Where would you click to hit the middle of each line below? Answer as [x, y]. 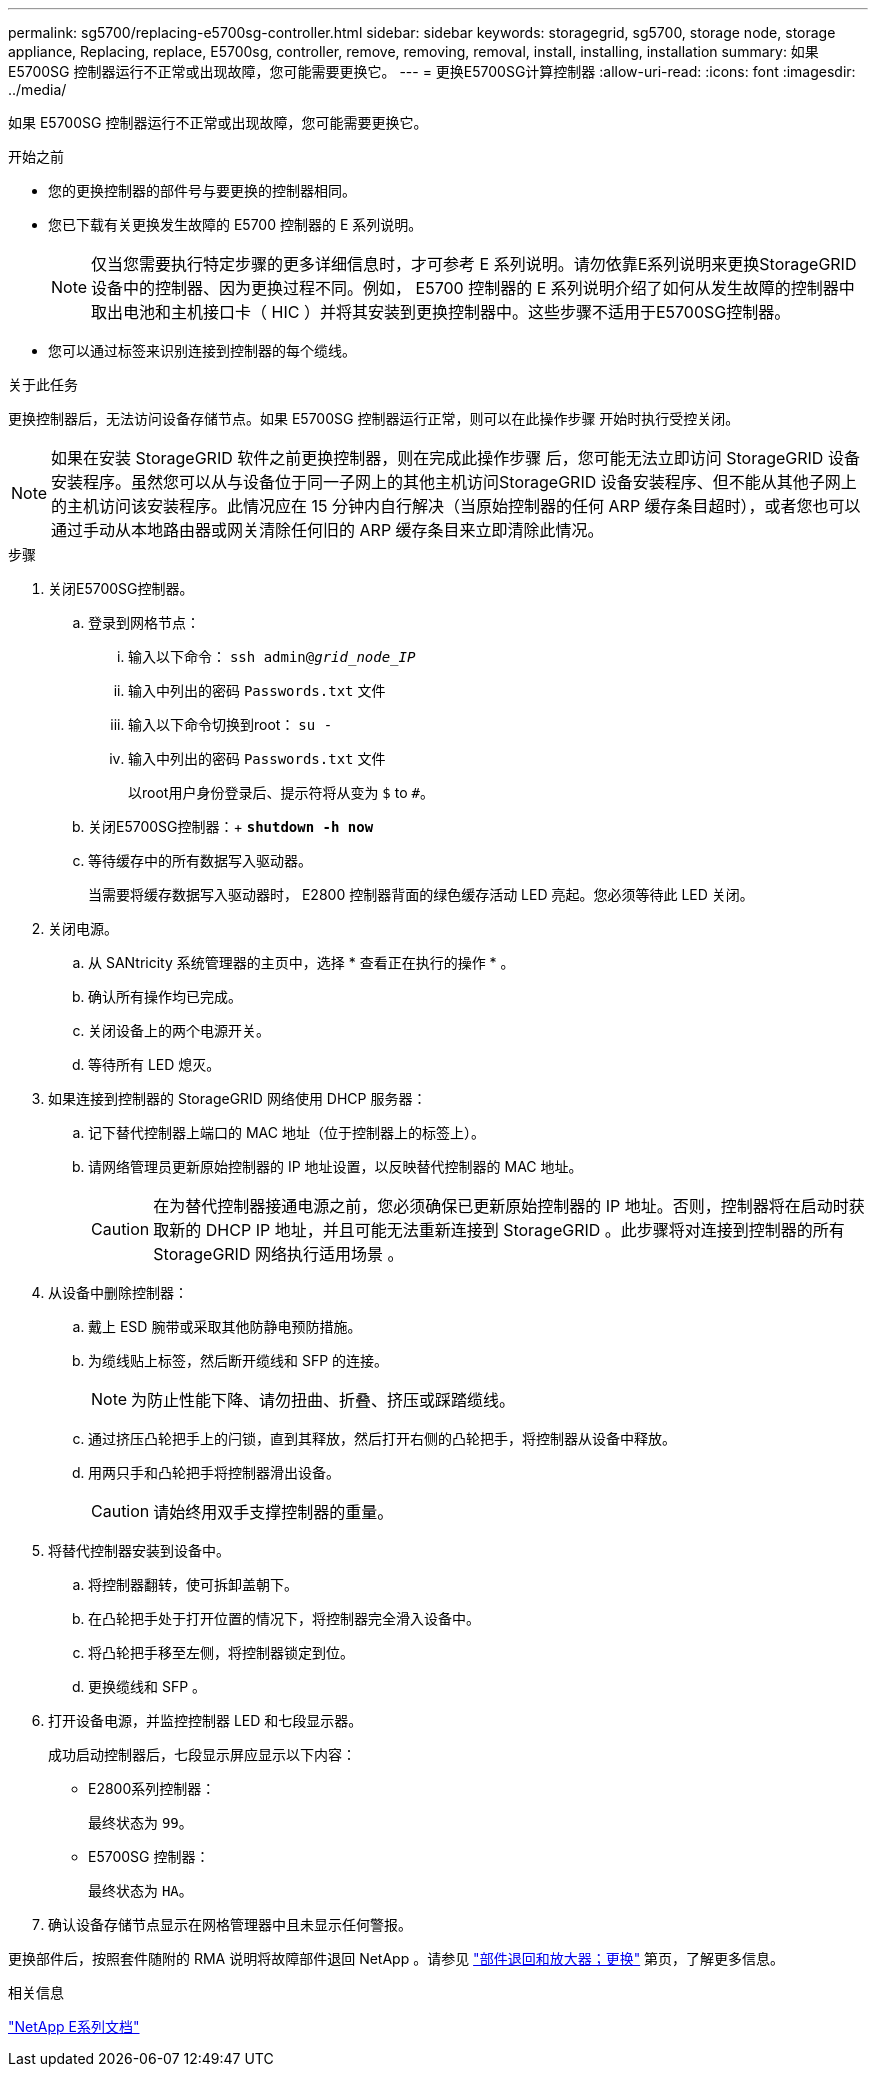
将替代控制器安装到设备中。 [139, 1550]
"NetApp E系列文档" [74, 2026]
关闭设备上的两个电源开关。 [179, 1030]
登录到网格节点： [144, 622]
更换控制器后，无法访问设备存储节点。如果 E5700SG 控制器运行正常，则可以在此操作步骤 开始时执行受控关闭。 [374, 418]
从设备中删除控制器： [118, 1292]
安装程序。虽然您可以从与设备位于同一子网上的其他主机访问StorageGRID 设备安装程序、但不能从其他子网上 [454, 482]
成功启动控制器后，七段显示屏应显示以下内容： [202, 1754]
